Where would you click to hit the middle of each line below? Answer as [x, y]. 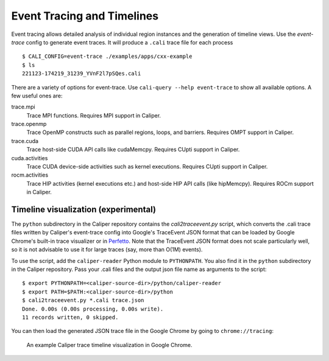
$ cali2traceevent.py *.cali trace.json [83, 300]
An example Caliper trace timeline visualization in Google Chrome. [109, 345]
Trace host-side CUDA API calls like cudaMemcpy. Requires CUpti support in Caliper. [133, 150]
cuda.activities [30, 158]
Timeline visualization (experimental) [84, 209]
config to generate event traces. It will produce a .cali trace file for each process [129, 42]
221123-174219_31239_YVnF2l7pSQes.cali [82, 74]
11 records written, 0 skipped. [70, 317]
